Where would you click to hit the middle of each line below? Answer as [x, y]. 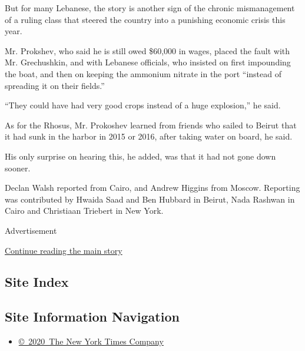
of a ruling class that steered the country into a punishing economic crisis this [145, 19]
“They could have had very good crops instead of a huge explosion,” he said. [143, 105]
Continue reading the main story [64, 250]
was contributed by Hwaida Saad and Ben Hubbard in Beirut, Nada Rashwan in [150, 199]
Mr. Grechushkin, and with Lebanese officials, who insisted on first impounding [148, 62]
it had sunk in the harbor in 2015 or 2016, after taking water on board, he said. [149, 136]
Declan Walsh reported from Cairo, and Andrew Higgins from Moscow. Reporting [152, 188]
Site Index [37, 282]
